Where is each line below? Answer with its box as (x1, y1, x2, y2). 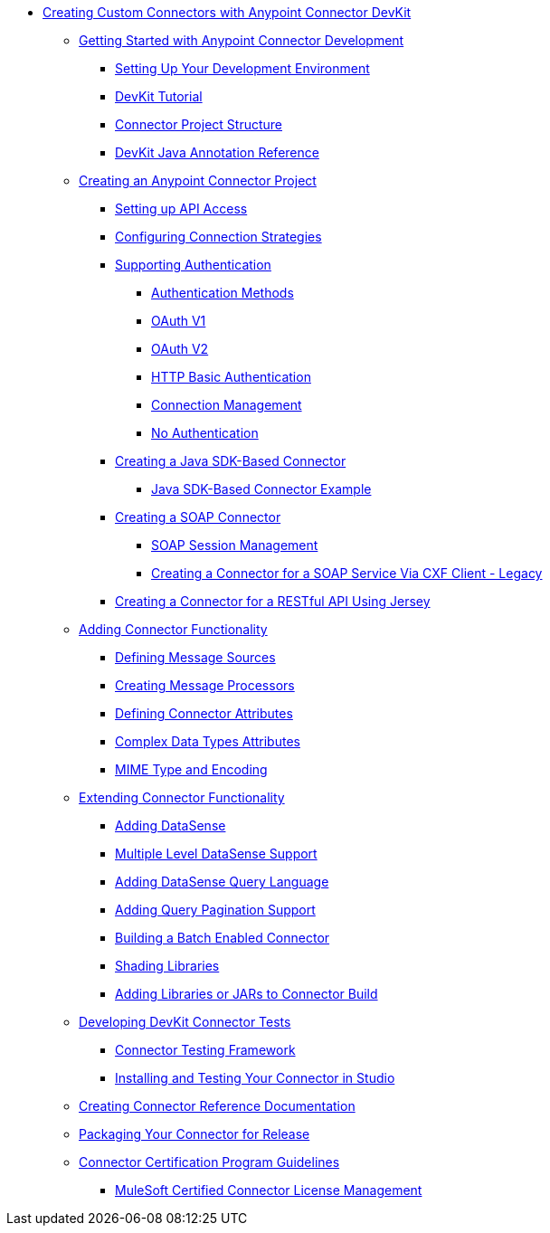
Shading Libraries (115, 958, 220, 973)
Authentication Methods (151, 285, 294, 300)
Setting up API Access (115, 201, 248, 216)
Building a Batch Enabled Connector (115, 930, 330, 945)
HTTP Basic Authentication (151, 369, 311, 384)
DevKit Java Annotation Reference (115, 145, 319, 160)
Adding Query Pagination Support (115, 902, 316, 917)
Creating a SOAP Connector (115, 509, 281, 525)
